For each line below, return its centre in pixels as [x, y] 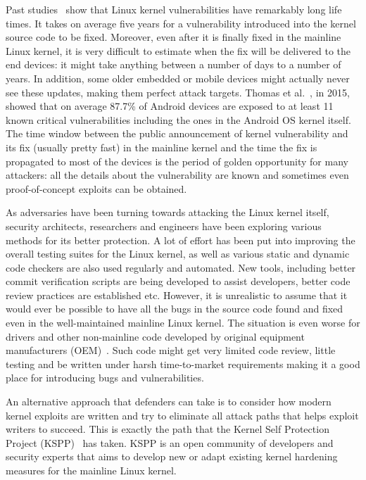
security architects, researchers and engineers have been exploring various [164, 226]
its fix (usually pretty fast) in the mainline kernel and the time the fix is [162, 147]
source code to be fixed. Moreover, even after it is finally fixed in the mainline [173, 37]
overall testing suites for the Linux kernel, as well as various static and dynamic [178, 254]
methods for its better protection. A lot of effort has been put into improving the [181, 240]
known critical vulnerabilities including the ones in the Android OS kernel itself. [178, 119]
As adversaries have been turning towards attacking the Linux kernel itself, [168, 212]
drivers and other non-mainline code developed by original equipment [155, 336]
